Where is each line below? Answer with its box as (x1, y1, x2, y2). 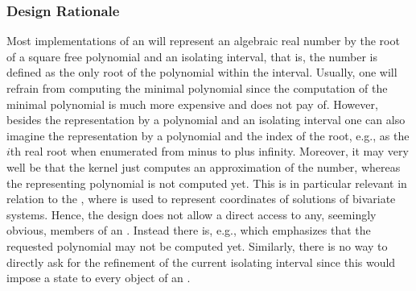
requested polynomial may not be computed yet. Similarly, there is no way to (6, 237, 388, 254)
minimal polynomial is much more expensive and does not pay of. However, (6, 95, 378, 112)
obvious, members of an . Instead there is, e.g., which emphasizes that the (6, 222, 371, 239)
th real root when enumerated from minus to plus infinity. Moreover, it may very (10, 143, 409, 160)
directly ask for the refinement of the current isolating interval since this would (6, 253, 396, 270)
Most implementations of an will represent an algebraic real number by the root (6, 32, 400, 49)
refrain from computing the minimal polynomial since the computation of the (6, 80, 388, 96)
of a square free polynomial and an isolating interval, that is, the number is (6, 48, 377, 64)
